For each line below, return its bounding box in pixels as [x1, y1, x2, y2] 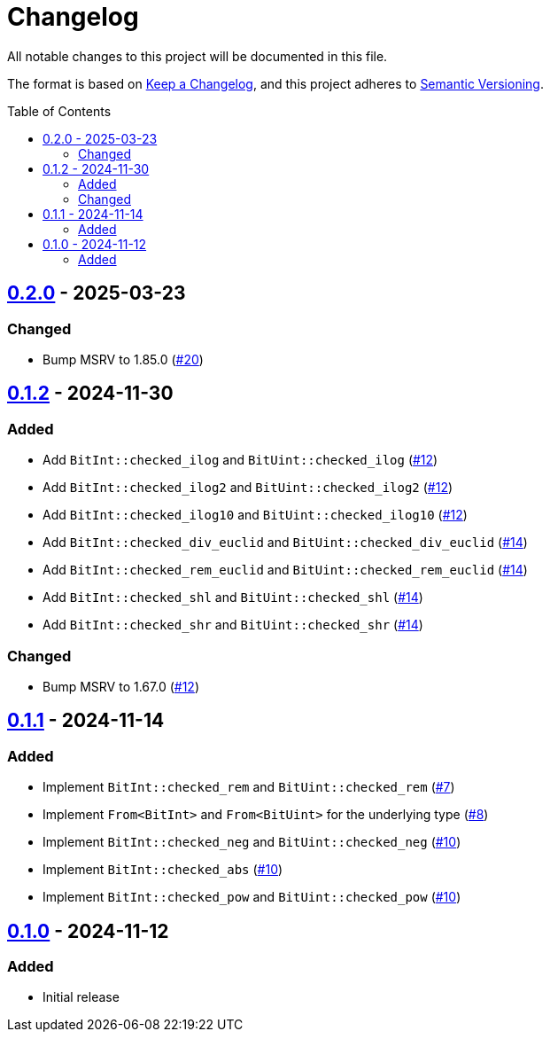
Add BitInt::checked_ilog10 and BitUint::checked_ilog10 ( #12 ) [43, 507, 468, 523]
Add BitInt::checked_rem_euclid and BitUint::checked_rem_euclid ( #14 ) [43, 562, 528, 578]
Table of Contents [7, 103, 112, 119]
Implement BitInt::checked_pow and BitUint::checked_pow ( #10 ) [43, 889, 461, 905]
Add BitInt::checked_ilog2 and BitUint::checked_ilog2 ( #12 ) [43, 480, 453, 496]
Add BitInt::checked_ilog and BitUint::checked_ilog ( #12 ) [43, 452, 438, 468]
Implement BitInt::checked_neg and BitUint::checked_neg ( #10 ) [43, 834, 461, 850]
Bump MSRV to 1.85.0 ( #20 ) [43, 351, 204, 367]
